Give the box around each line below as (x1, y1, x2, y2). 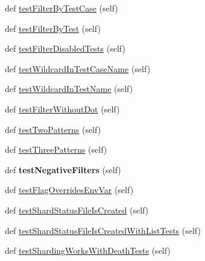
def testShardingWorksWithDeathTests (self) (5, 244, 171, 257)
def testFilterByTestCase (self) (5, 2, 118, 14)
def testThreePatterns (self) (5, 143, 107, 156)
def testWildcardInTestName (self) (5, 82, 133, 95)
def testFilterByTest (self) (5, 22, 101, 34)
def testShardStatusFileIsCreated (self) (5, 203, 149, 216)
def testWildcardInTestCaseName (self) (5, 62, 151, 75)
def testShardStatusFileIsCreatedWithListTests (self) (5, 224, 201, 236)
